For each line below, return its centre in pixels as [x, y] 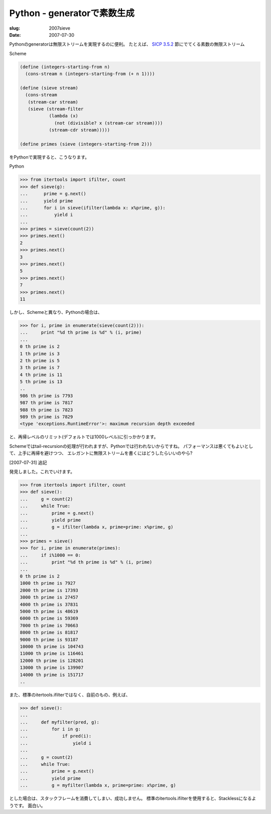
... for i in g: [50, 729]
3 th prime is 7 [40, 368]
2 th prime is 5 [40, 361]
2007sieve [59, 28]
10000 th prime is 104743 [52, 646]
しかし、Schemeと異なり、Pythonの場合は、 [56, 312]
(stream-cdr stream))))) [80, 130]
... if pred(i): [56, 736]
